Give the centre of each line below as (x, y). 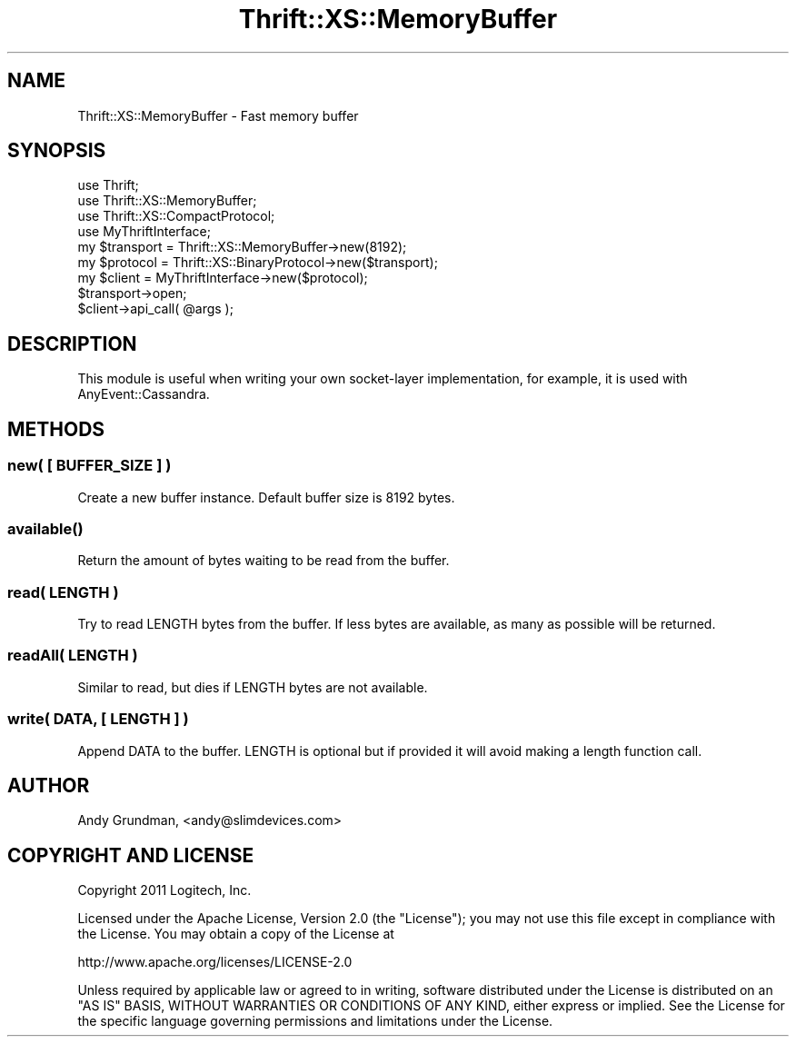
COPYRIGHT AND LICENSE (131, 855)
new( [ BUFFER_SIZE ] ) (90, 466)
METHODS (56, 429)
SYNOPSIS (57, 151)
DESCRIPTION (72, 343)
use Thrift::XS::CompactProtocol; (176, 216)
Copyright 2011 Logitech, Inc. (164, 890)
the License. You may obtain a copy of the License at (236, 934)
